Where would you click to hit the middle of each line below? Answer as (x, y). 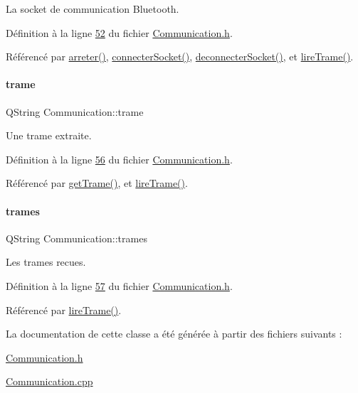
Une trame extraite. (49, 135)
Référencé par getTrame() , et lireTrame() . (97, 183)
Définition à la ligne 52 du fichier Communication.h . (119, 32)
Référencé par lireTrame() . (64, 309)
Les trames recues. (46, 262)
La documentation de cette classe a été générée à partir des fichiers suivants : (174, 334)
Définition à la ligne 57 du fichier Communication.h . (119, 285)
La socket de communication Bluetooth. (93, 9)
